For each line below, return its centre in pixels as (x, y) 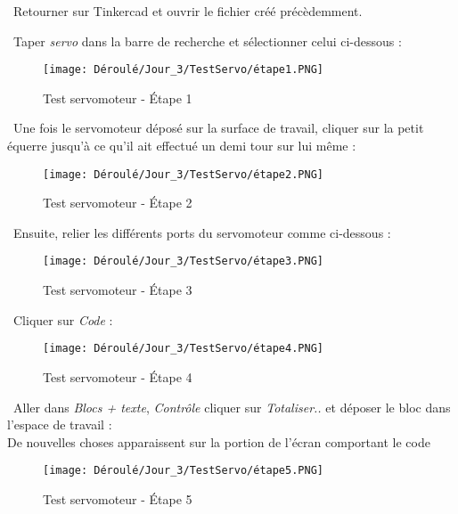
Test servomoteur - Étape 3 (118, 290)
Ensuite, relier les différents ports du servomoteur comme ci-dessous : (202, 232)
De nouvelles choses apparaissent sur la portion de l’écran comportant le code (219, 441)
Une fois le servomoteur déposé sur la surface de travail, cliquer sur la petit (218, 128)
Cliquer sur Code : (63, 319)
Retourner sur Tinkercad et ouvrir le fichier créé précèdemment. (188, 11)
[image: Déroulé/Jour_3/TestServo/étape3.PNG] (183, 261)
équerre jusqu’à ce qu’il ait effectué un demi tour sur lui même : (182, 146)
